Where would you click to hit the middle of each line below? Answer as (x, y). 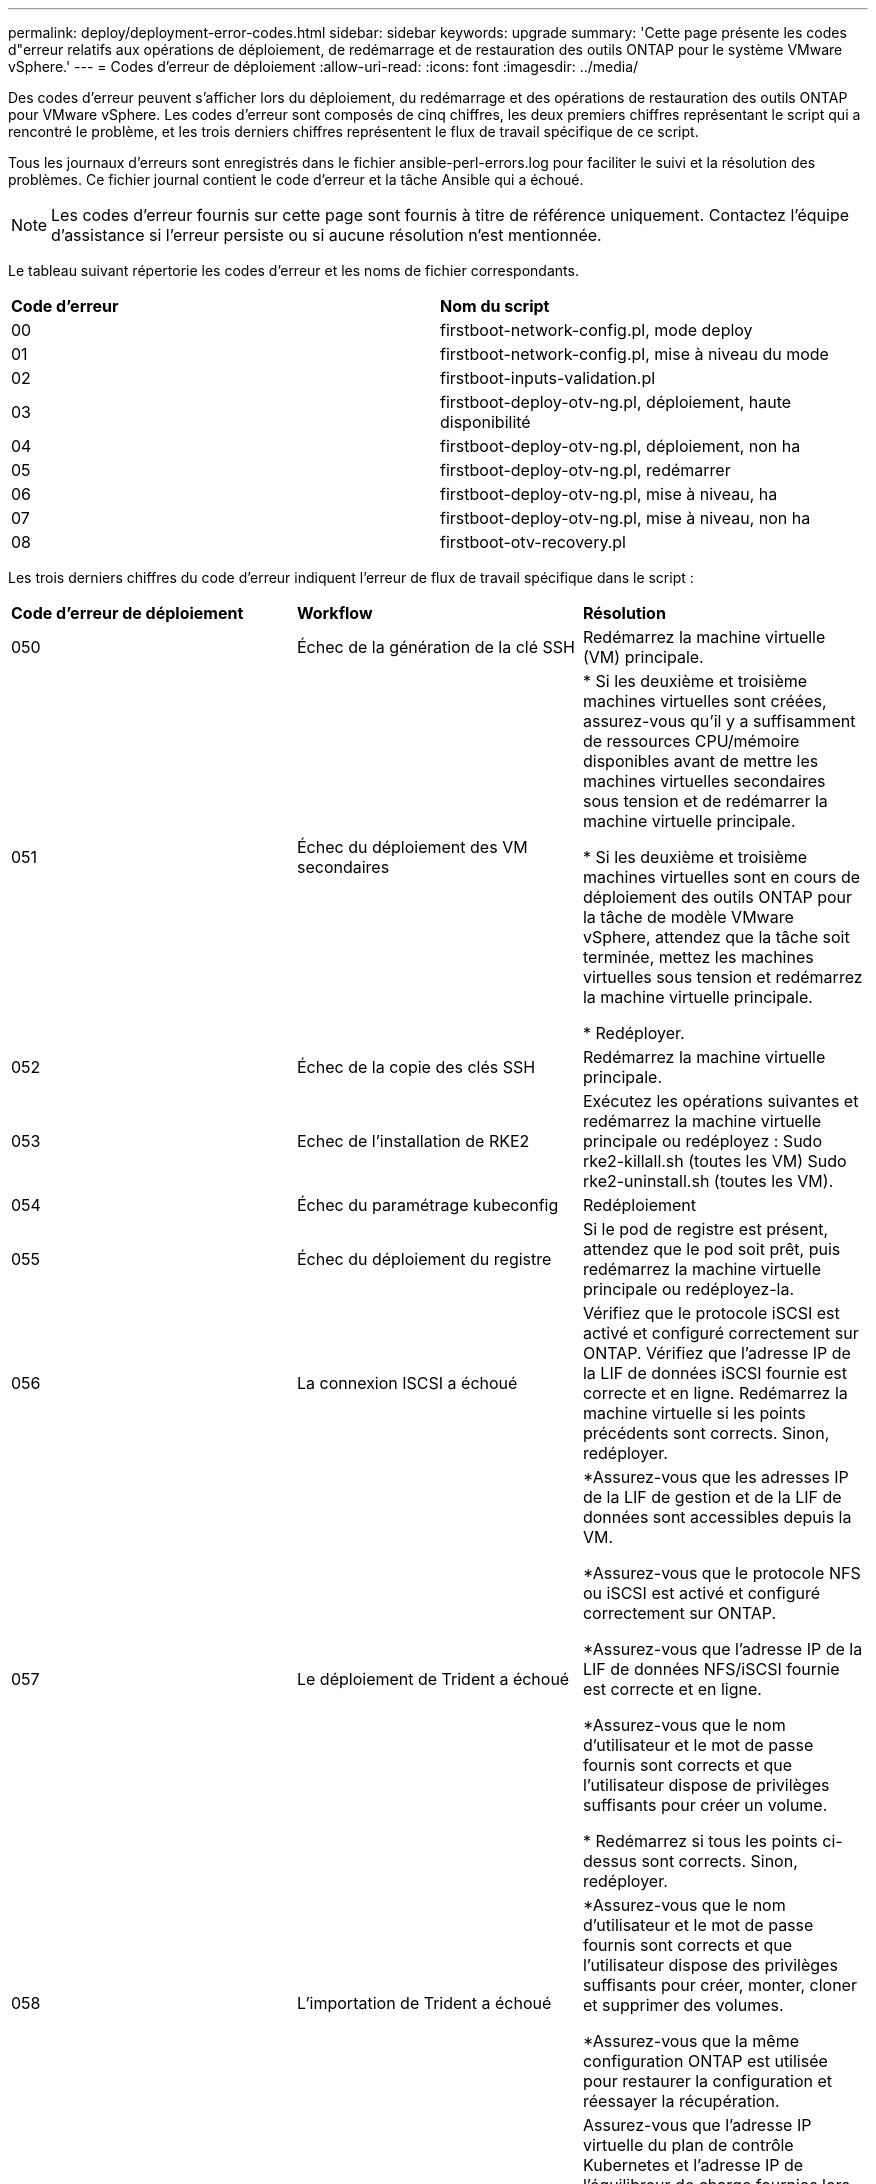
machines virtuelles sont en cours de (721, 877)
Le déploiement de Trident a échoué (433, 1679)
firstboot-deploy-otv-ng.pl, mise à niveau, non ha (625, 518)
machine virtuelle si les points (694, 1413)
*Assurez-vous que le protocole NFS (721, 1573)
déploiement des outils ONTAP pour (717, 897)
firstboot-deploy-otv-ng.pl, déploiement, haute (616, 402)
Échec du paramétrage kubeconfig (427, 1205)
